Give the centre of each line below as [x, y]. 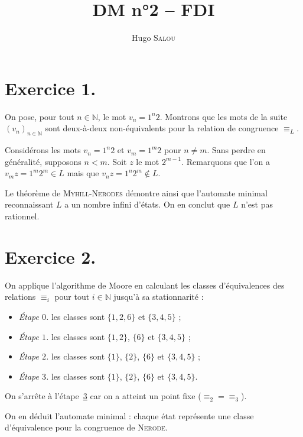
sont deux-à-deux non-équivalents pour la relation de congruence [162, 128]
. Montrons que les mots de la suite [224, 116]
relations [20, 297]
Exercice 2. [50, 256]
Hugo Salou [154, 38]
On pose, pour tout [40, 116]
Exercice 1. [50, 88]
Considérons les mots [43, 150]
